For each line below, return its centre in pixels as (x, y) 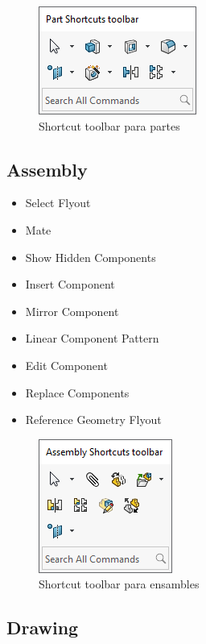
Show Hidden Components (91, 257)
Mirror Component (72, 311)
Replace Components (77, 392)
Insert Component (70, 284)
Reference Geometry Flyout (93, 420)
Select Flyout (58, 203)
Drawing (43, 627)
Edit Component (66, 365)
